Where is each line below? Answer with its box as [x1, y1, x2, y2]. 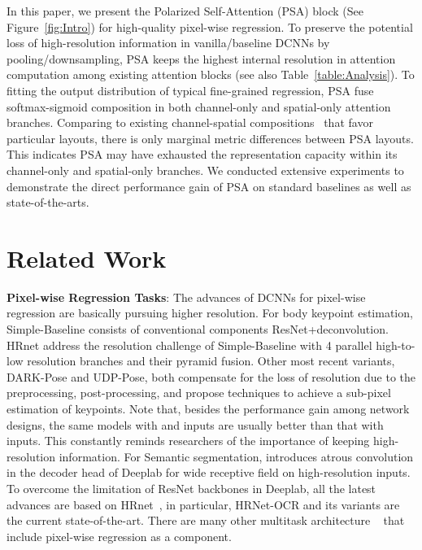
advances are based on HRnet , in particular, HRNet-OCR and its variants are [7, 495, 400, 513]
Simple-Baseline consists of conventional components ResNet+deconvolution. [7, 321, 389, 338]
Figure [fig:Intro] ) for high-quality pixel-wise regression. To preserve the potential [7, 18, 413, 35]
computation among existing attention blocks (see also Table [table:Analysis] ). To [7, 66, 415, 83]
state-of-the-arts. [7, 194, 89, 211]
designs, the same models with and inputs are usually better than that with [7, 416, 384, 433]
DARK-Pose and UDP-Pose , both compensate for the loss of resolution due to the [7, 368, 415, 385]
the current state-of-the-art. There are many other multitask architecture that [7, 512, 405, 529]
